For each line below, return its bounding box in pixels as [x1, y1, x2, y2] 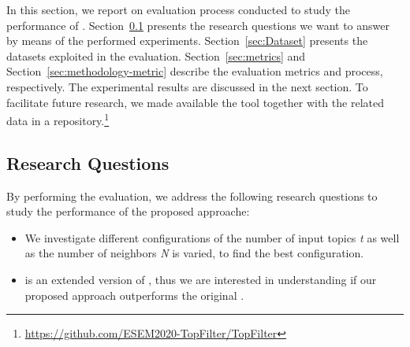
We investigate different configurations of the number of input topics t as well [24, 229, 400, 245]
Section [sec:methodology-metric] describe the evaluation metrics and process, [6, 63, 383, 79]
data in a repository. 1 [6, 110, 110, 128]
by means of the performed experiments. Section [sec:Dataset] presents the [6, 32, 368, 49]
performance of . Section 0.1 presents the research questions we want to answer [6, 17, 389, 33]
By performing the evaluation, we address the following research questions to [6, 187, 378, 204]
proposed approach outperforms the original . [24, 286, 244, 303]
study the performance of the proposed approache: [6, 203, 250, 220]
